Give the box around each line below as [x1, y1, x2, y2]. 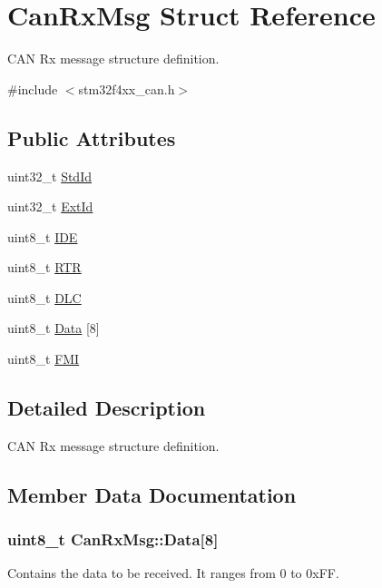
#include [7, 79, 58, 98]
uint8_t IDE [7, 227, 78, 246]
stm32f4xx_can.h [78, 79, 175, 98]
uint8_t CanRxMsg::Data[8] [7, 528, 219, 551]
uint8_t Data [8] [7, 318, 100, 338]
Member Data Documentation [7, 480, 297, 508]
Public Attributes [7, 123, 176, 152]
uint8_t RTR [7, 258, 82, 277]
